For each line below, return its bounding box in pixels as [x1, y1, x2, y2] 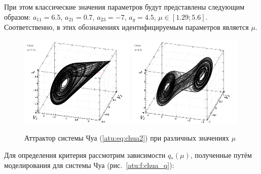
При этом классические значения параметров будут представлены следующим [4, 2, 245, 12]
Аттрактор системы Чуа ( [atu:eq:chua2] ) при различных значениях [24, 133, 230, 143]
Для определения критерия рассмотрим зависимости [4, 150, 166, 160]
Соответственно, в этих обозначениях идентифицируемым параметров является [4, 22, 249, 32]
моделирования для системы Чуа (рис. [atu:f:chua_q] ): [4, 159, 174, 170]
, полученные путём [190, 150, 252, 160]
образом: [4, 11, 31, 22]
